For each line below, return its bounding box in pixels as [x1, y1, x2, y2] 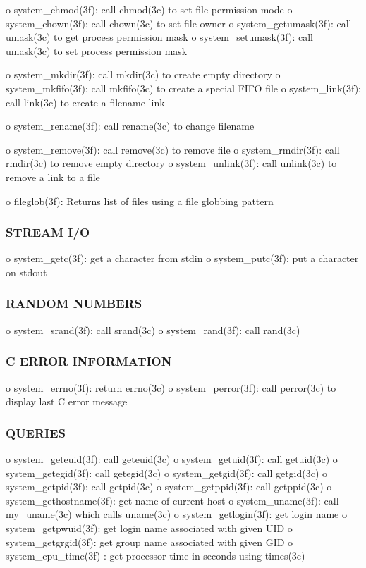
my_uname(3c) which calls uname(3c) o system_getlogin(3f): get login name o [6, 507, 347, 521]
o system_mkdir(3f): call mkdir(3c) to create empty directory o [6, 67, 281, 82]
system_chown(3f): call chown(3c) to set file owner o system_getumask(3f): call [6, 16, 352, 30]
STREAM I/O [6, 223, 90, 241]
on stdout [6, 264, 47, 279]
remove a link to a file [6, 169, 100, 184]
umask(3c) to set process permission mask [6, 43, 188, 58]
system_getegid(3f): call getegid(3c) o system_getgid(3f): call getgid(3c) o [6, 465, 328, 480]
